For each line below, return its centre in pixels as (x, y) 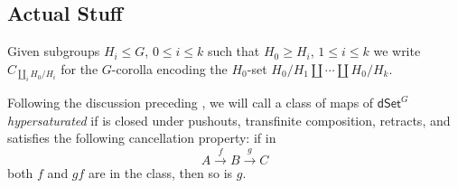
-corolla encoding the (169, 68)
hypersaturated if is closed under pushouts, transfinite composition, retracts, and (229, 120)
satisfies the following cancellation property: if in (142, 138)
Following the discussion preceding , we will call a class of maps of (191, 103)
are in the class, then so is (161, 172)
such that (234, 51)
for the (79, 68)
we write (397, 51)
